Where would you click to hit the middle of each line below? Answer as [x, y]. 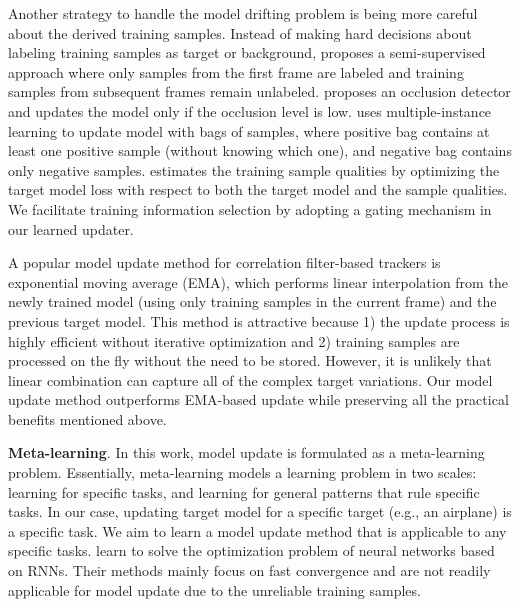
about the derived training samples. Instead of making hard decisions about [240, 32]
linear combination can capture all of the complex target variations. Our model [250, 379]
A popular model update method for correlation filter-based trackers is [224, 262]
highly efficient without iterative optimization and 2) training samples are [234, 340]
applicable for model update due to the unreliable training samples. [214, 589]
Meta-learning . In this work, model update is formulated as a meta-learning [246, 452]
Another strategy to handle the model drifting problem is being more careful [243, 13]
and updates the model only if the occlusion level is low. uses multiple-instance [250, 110]
